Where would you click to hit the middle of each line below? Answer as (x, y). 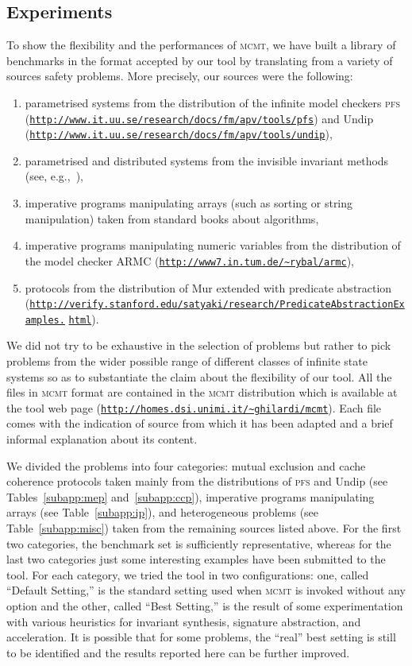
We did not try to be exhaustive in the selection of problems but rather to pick (199, 345)
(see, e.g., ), (54, 176)
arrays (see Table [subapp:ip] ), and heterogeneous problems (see (163, 512)
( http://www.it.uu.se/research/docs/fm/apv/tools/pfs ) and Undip (199, 118)
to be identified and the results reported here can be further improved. (178, 652)
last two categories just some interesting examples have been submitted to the (196, 559)
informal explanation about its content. (102, 439)
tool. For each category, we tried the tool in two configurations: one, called (188, 574)
